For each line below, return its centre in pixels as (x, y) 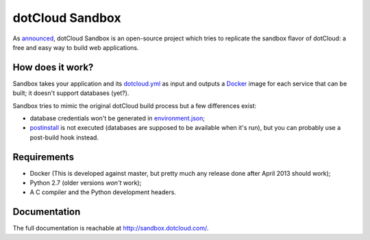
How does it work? (53, 67)
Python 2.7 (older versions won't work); (86, 183)
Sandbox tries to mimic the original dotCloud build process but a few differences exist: (135, 105)
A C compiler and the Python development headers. (103, 192)
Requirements (44, 157)
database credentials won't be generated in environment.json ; (118, 118)
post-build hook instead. (64, 137)
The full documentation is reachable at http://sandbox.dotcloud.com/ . (111, 228)
